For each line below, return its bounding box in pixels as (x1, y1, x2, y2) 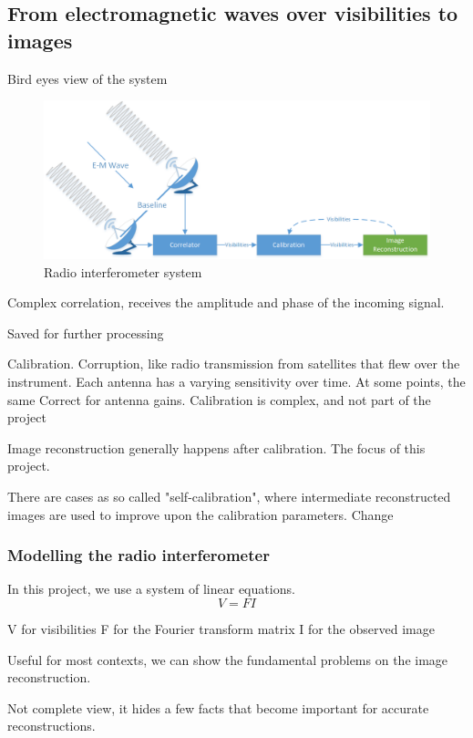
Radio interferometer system (44, 262, 202, 281)
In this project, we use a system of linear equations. (7, 579, 295, 598)
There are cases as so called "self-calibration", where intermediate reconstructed (7, 487, 451, 506)
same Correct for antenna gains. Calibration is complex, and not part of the (7, 390, 431, 409)
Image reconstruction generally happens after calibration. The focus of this (7, 438, 426, 457)
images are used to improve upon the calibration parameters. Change (7, 504, 394, 524)
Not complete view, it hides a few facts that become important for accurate (7, 698, 429, 717)
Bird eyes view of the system (7, 68, 168, 88)
